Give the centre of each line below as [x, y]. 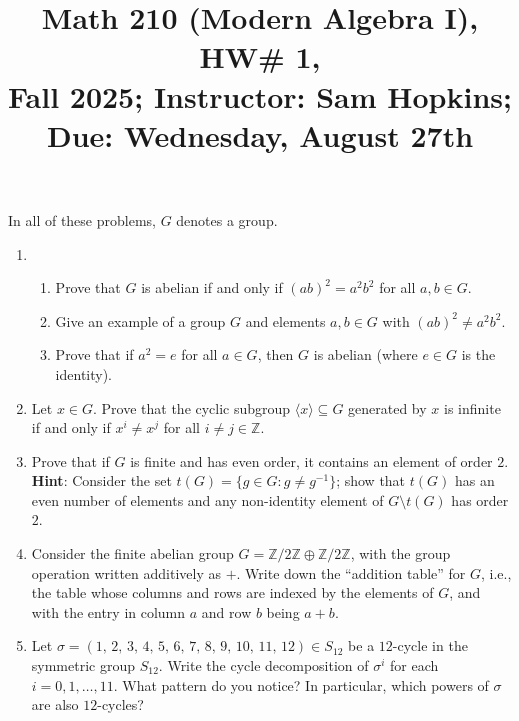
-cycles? [120, 704]
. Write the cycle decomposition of [263, 665]
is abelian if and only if [212, 287]
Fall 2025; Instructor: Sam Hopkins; [260, 95]
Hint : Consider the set [101, 480]
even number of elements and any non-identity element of [207, 499]
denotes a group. [227, 219]
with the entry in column [108, 611]
